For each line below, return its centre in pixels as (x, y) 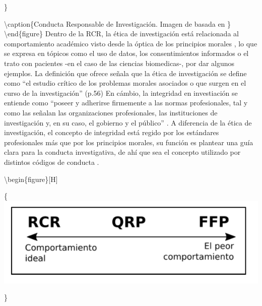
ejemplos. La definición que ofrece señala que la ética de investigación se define (125, 73)
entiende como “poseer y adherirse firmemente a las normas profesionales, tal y (126, 103)
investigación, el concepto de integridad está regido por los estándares (112, 132)
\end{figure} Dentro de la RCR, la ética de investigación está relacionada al (121, 34)
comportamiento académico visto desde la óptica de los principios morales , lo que (131, 43)
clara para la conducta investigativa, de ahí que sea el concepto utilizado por (122, 152)
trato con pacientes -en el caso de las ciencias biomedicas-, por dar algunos (119, 63)
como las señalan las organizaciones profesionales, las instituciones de (111, 112)
